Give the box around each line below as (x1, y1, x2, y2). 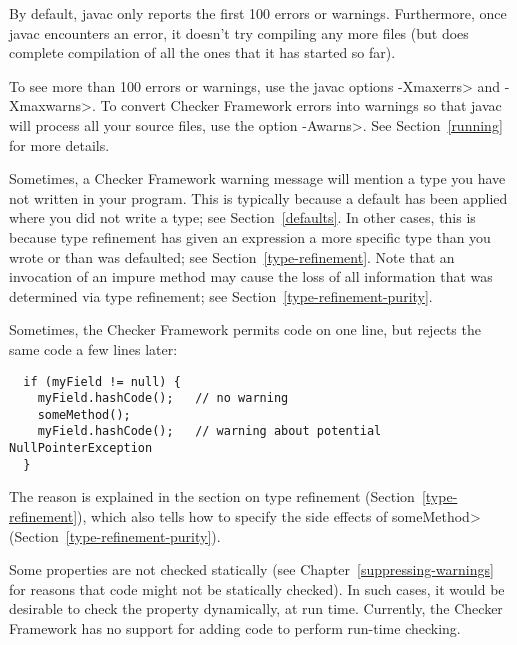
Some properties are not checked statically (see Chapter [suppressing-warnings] (9, 559, 494, 580)
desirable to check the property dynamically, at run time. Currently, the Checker (9, 598, 503, 619)
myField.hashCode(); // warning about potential (37, 424, 382, 439)
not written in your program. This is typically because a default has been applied (9, 187, 508, 208)
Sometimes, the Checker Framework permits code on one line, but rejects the (9, 319, 481, 340)
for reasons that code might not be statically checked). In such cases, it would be (9, 578, 505, 599)
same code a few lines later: (9, 338, 178, 359)
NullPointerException (9, 441, 153, 456)
